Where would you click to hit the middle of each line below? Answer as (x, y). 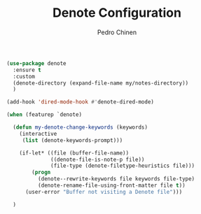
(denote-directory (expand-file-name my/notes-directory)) (101, 83)
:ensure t (27, 70)
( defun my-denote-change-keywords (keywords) (81, 127)
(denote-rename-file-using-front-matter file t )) (112, 186)
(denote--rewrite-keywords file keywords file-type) (116, 179)
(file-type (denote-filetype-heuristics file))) (123, 166)
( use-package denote (37, 63)
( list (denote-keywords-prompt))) (72, 140)
